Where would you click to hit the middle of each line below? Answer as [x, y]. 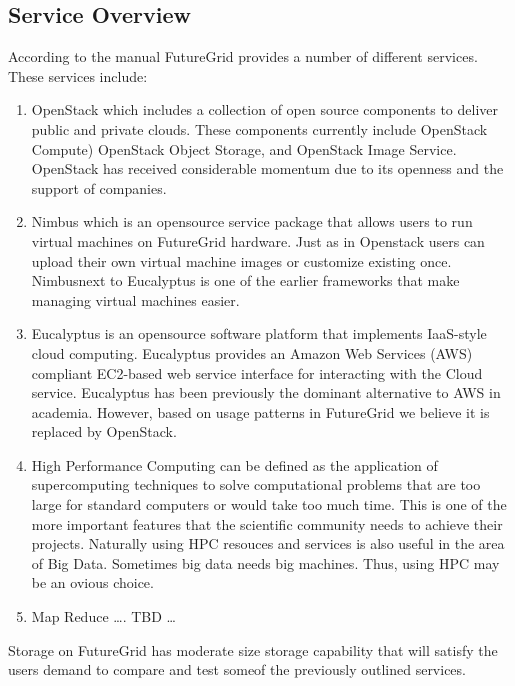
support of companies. [99, 187]
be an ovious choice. [92, 582]
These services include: [78, 75]
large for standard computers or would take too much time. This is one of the [269, 504]
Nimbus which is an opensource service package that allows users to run [252, 221]
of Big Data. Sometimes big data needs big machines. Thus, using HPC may [265, 562]
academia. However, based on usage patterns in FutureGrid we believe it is [260, 411]
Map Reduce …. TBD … [103, 616]
